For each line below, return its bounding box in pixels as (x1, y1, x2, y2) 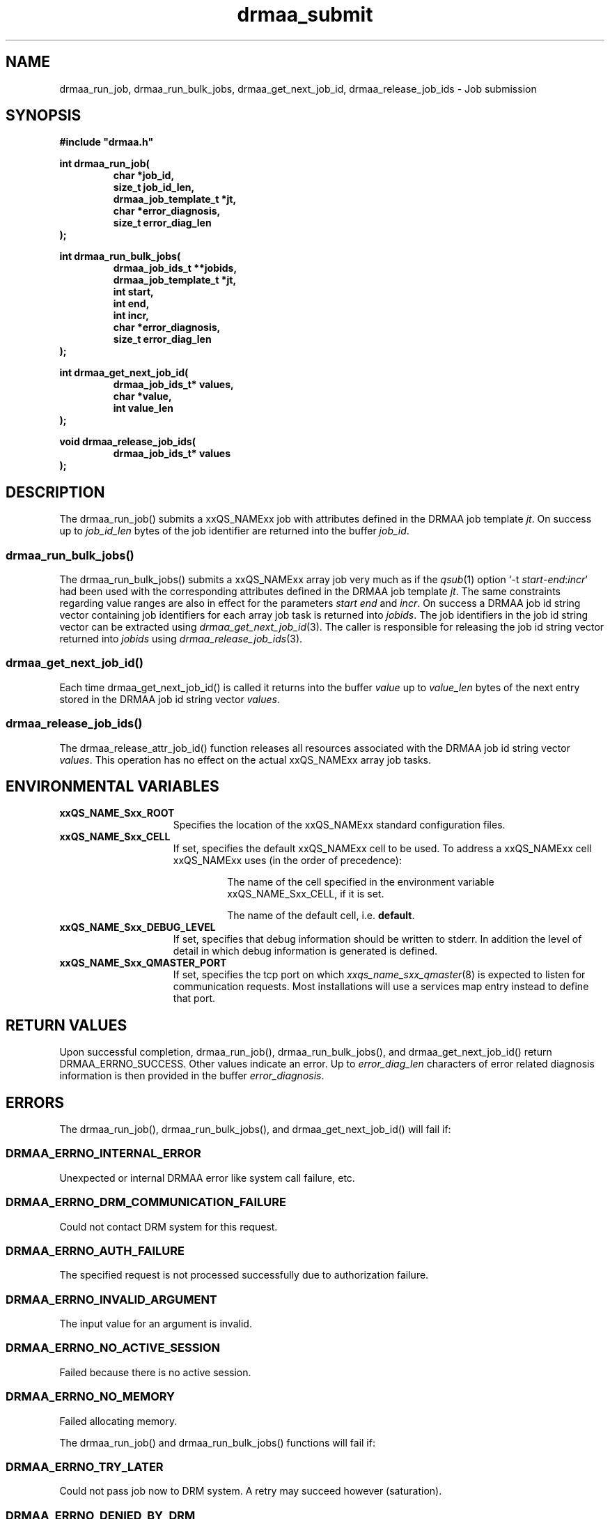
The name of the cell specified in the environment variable (227, 876, 494, 888)
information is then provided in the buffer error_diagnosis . (59, 1070, 324, 1082)
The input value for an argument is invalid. (59, 1318, 252, 1330)
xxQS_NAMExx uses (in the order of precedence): (173, 854, 402, 867)
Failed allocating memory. (59, 1414, 178, 1427)
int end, (113, 298, 150, 310)
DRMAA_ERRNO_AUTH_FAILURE (6, 1243, 185, 1258)
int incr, (113, 309, 149, 322)
